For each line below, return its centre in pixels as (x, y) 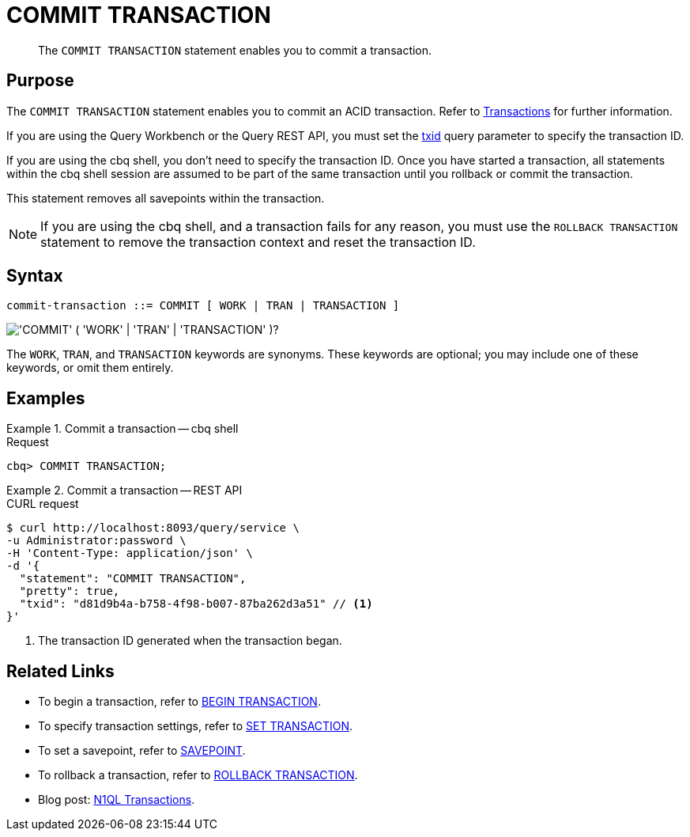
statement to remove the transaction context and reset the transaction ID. (258, 242)
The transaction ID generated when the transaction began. (190, 641)
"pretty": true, (70, 591)
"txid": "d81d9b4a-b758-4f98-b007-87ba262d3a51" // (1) (196, 604)
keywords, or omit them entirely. (90, 368)
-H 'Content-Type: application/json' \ (130, 553)
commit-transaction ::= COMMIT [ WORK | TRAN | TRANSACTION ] (203, 306)
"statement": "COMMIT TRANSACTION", (133, 579)
